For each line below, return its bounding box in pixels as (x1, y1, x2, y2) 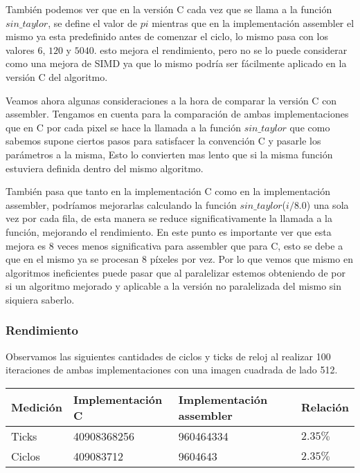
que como (289, 120, 330, 134)
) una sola (306, 197, 349, 212)
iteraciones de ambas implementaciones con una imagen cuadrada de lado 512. (6, 362, 338, 377)
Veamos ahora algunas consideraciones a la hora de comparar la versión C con (6, 93, 337, 107)
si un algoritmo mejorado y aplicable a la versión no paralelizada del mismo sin (6, 279, 342, 293)
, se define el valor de (48, 15, 137, 30)
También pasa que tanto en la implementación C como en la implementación (6, 184, 331, 198)
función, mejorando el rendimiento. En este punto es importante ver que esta (6, 224, 332, 239)
